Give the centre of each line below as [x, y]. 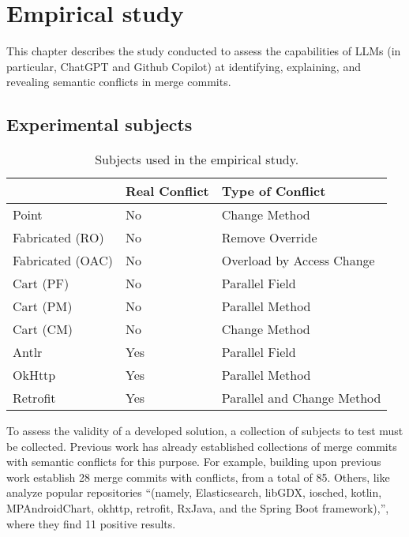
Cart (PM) [43, 306]
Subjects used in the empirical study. [197, 160]
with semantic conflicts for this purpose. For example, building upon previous [194, 462]
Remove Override [269, 238]
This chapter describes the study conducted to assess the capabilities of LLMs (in [204, 51]
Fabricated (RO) [58, 238]
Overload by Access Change [298, 261]
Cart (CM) [43, 329]
